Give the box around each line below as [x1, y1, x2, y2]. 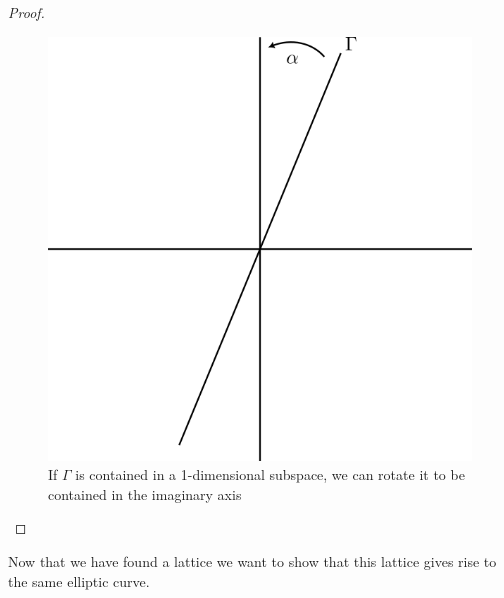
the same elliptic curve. [8, 570, 150, 591]
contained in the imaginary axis [48, 483, 242, 504]
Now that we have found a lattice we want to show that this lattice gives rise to [8, 550, 497, 571]
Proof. [8, 2, 45, 22]
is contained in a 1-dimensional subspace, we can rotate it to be [75, 464, 465, 485]
